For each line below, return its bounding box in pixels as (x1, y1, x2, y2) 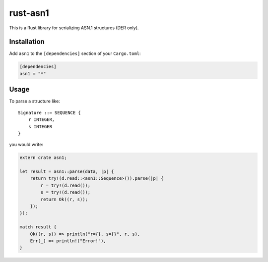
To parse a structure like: (9, 98, 61, 104)
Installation (9, 38, 45, 46)
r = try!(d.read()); (40, 182, 91, 188)
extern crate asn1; (19, 155, 67, 160)
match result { (19, 224, 57, 230)
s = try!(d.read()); (40, 190, 91, 195)
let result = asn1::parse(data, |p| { (19, 169, 114, 174)
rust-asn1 (9, 7, 49, 18)
